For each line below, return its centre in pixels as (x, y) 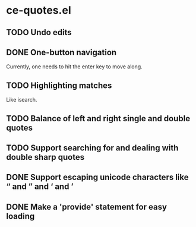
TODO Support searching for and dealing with (92, 148)
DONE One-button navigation (61, 52)
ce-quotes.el (39, 10)
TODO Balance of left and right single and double (98, 119)
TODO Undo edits (39, 32)
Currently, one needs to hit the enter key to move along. (74, 67)
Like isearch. (22, 100)
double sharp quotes (45, 157)
